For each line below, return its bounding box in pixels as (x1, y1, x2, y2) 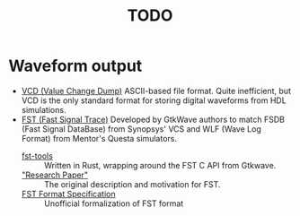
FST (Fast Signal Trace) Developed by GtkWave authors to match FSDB (21, 114, 285, 125)
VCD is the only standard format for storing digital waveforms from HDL (21, 95, 287, 106)
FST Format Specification (21, 188, 116, 199)
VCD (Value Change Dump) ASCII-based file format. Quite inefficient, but (21, 85, 291, 96)
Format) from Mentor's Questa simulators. (21, 133, 177, 143)
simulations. (21, 104, 66, 115)
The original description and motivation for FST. (43, 178, 221, 189)
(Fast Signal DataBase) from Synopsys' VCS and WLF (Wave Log (21, 123, 261, 134)
